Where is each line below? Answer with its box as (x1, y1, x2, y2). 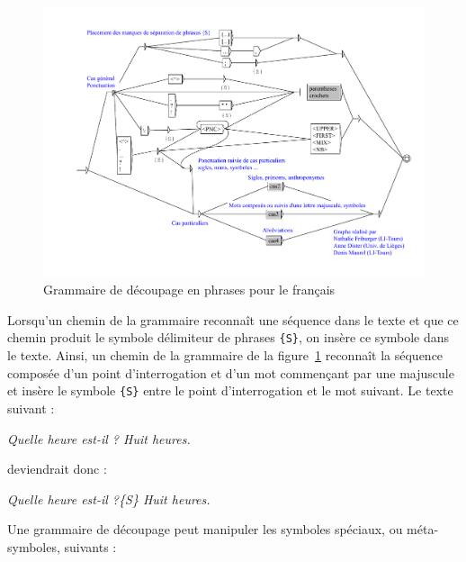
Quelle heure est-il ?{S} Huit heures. (7, 489, 211, 508)
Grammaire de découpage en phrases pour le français (43, 280, 336, 299)
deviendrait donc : (7, 459, 107, 478)
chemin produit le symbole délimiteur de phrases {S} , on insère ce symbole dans (7, 328, 450, 347)
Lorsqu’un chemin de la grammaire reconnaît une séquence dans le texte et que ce (7, 310, 459, 329)
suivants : (64, 537, 117, 556)
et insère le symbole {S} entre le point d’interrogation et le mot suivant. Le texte (7, 381, 453, 400)
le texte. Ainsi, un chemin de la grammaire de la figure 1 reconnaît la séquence (7, 346, 444, 365)
